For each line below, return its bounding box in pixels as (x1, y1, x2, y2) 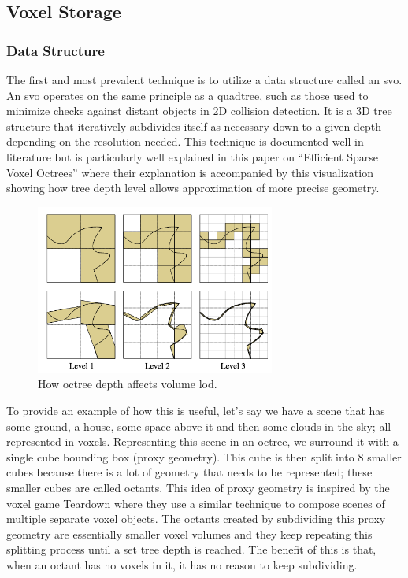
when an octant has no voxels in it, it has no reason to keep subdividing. (6, 556, 358, 572)
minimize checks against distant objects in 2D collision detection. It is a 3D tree (6, 102, 392, 119)
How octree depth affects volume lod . (38, 376, 217, 392)
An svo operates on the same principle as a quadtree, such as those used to (6, 87, 369, 103)
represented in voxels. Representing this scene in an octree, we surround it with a (6, 433, 399, 450)
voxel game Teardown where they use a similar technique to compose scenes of (6, 495, 385, 511)
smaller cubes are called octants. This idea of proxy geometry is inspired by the (6, 479, 390, 495)
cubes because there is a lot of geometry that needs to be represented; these (6, 464, 373, 480)
